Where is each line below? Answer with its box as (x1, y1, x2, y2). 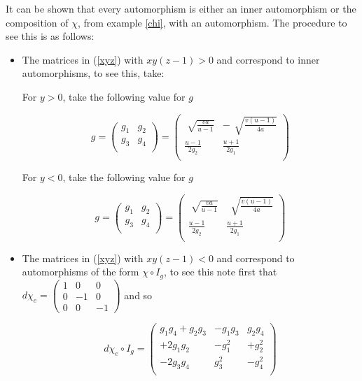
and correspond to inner (216, 52, 320, 66)
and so (124, 287, 153, 302)
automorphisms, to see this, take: (22, 66, 165, 80)
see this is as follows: (6, 29, 95, 43)
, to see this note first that (164, 264, 277, 279)
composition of (6, 15, 69, 29)
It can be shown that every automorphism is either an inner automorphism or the (6, 1, 356, 15)
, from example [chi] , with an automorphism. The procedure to (77, 15, 347, 29)
